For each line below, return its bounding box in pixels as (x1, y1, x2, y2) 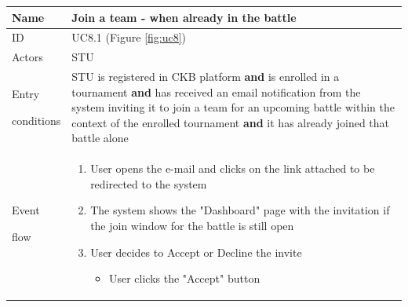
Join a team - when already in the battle (71, 9, 297, 25)
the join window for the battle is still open (90, 217, 294, 234)
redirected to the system (90, 175, 207, 192)
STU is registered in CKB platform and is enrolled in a (71, 68, 340, 85)
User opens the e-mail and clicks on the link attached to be (90, 160, 375, 177)
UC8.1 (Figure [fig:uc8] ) (71, 29, 187, 46)
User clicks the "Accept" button (108, 270, 260, 287)
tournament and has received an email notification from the (71, 83, 361, 100)
